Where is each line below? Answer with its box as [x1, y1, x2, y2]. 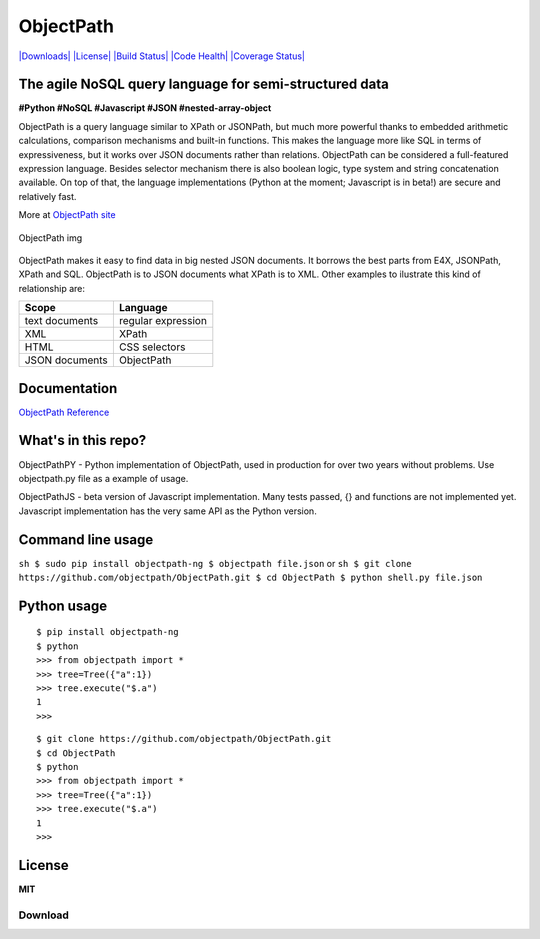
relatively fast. [18, 190, 77, 202]
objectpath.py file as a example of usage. [18, 472, 189, 484]
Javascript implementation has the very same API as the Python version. [18, 505, 317, 517]
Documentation [18, 380, 118, 397]
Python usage [18, 597, 108, 614]
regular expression [118, 314, 207, 328]
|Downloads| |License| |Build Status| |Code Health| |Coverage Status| [18, 50, 305, 62]
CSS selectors [118, 340, 186, 354]
